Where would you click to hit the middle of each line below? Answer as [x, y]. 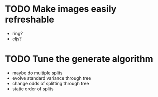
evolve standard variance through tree [51, 78]
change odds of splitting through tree [50, 83]
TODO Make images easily [61, 9]
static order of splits [33, 89]
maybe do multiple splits [37, 73]
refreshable [30, 20]
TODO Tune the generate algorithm [79, 59]
